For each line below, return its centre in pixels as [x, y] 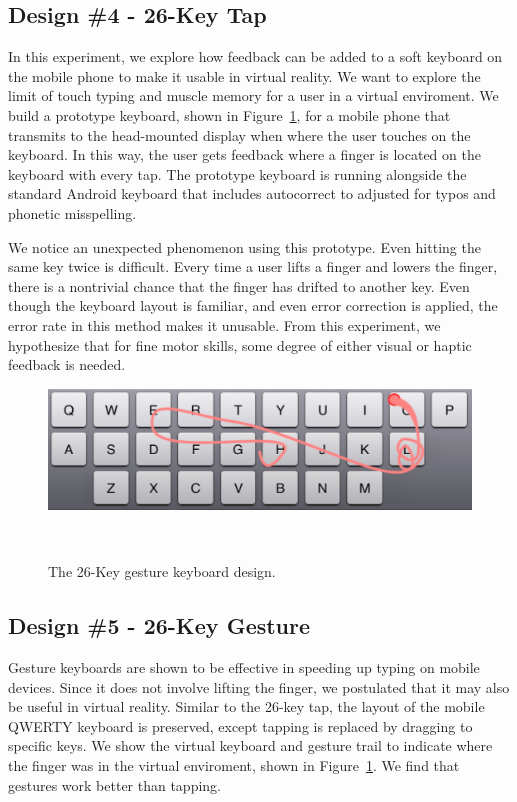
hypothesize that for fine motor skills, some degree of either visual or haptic [240, 344]
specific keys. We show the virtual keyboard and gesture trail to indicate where [250, 745]
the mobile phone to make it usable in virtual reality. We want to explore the [244, 75]
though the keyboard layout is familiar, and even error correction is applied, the [253, 305]
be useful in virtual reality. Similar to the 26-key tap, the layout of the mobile [246, 706]
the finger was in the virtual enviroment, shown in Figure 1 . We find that [234, 764]
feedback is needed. [67, 364]
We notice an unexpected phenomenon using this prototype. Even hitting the [244, 246]
